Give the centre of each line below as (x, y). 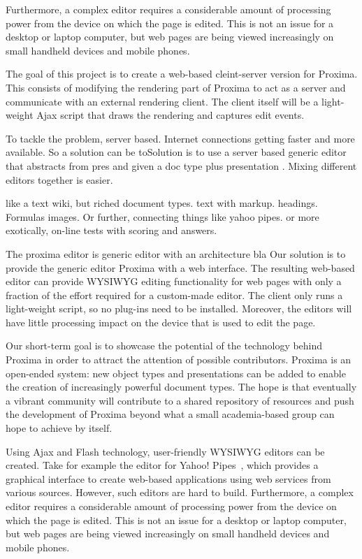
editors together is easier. (59, 179)
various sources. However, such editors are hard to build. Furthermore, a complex (180, 492)
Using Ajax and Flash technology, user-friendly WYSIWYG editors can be (165, 451)
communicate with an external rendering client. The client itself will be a (162, 101)
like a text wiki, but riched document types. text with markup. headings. (162, 203)
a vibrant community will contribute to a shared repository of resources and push (180, 400)
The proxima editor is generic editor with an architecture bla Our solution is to (176, 253)
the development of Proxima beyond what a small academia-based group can (170, 414)
